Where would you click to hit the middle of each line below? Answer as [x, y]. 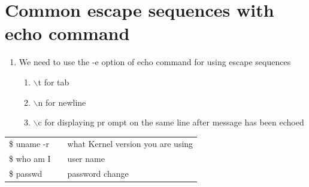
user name [86, 159]
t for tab [54, 82]
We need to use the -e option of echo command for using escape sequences [155, 62]
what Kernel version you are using [130, 144]
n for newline [62, 102]
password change [98, 174]
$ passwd [26, 174]
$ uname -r [29, 144]
